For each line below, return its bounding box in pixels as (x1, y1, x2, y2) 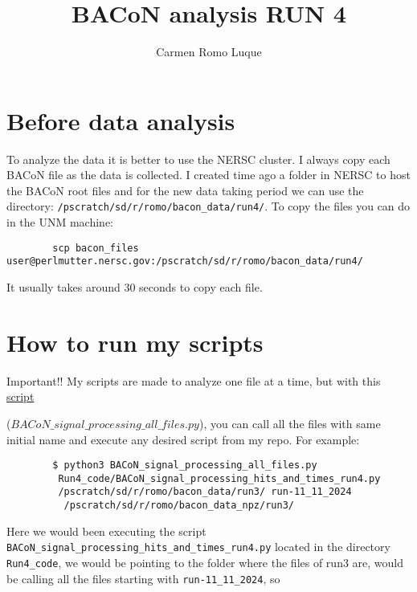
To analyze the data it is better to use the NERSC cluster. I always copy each (6, 150, 390, 167)
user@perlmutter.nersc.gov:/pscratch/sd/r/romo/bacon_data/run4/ (6, 255, 363, 267)
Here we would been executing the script (6, 522, 206, 539)
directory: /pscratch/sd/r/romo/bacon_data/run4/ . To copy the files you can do (6, 198, 411, 214)
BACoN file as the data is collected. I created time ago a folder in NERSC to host (6, 166, 411, 183)
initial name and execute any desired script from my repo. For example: (6, 431, 360, 447)
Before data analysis (6, 104, 235, 137)
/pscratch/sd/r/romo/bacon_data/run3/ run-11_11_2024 (58, 486, 352, 498)
